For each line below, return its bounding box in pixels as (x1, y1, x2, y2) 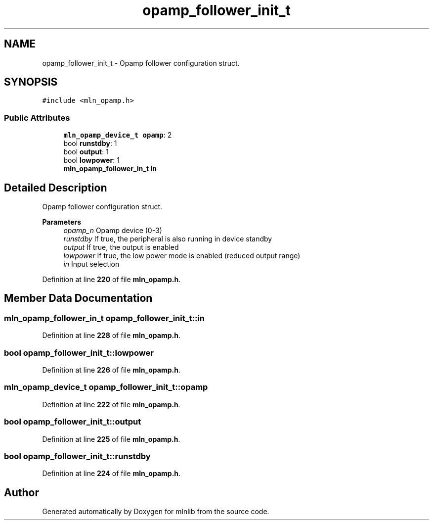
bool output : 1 (63, 147, 109, 156)
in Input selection (63, 260, 120, 269)
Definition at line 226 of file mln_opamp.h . (42, 366, 180, 374)
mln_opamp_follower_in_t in (63, 164, 157, 173)
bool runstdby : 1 (63, 139, 117, 148)
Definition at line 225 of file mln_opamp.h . (42, 434, 180, 443)
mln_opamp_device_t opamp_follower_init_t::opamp (4, 382, 208, 392)
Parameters (42, 218, 82, 227)
